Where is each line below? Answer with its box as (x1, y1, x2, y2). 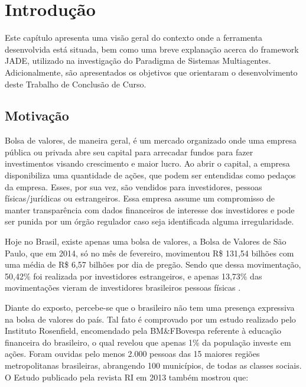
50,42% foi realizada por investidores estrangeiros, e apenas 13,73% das (5, 269, 262, 282)
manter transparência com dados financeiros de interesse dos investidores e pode (5, 203, 295, 216)
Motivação (5, 106, 69, 125)
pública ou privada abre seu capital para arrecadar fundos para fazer (5, 145, 253, 158)
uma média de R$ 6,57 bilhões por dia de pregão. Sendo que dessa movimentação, (5, 258, 301, 271)
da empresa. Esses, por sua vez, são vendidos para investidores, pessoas (5, 180, 262, 193)
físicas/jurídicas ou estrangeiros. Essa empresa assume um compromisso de (5, 192, 275, 204)
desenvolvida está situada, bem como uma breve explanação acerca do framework (5, 43, 299, 55)
